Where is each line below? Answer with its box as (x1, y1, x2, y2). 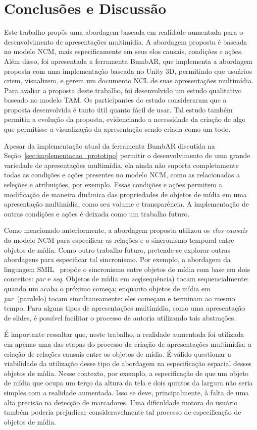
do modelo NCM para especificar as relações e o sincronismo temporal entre (4, 235, 234, 245)
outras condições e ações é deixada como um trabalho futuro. (4, 208, 190, 218)
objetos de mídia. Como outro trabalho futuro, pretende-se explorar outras (4, 244, 231, 255)
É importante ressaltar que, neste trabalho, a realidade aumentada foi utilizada (4, 329, 244, 339)
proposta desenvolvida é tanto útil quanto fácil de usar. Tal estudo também (4, 104, 233, 114)
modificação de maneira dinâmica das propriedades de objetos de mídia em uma (4, 189, 247, 199)
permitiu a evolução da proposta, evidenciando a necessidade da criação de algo (4, 114, 246, 124)
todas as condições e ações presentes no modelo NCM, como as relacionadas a (4, 169, 240, 180)
